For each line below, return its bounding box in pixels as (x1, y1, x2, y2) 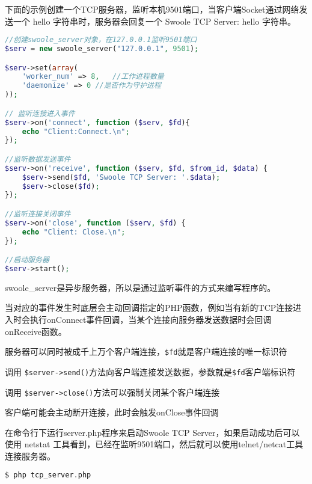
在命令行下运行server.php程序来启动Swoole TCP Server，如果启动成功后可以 (5, 426, 300, 438)
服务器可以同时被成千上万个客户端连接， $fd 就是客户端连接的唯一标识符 (5, 345, 287, 358)
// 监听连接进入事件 (5, 109, 75, 118)
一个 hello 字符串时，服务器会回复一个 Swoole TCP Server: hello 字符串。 (13, 14, 296, 27)
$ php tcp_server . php (5, 470, 91, 479)
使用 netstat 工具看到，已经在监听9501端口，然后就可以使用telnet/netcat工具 (5, 438, 304, 450)
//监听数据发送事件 (5, 155, 71, 164)
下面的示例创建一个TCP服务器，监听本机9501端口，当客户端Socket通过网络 (5, 3, 299, 15)
